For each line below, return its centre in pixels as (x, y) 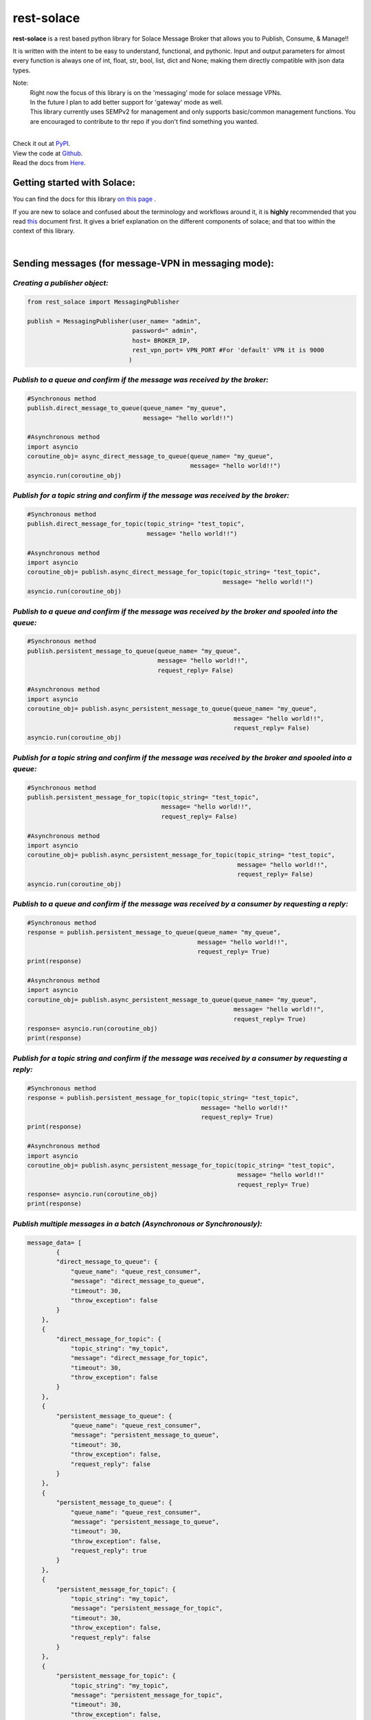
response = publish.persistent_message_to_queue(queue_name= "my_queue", (154, 933)
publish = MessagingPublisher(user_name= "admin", (114, 321)
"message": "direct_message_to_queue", (138, 1281)
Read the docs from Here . (49, 163)
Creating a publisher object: (61, 283)
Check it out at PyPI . (42, 144)
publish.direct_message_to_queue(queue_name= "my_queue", (127, 408)
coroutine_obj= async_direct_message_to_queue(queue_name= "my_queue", (150, 456)
